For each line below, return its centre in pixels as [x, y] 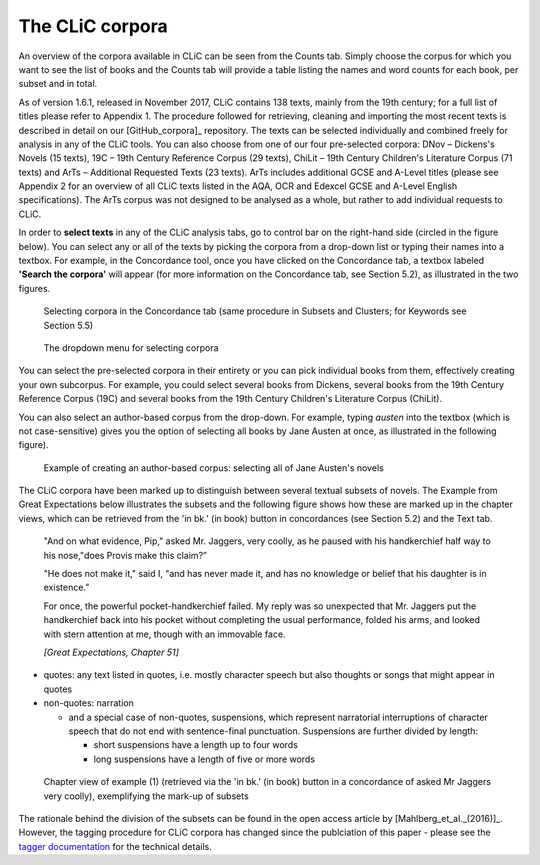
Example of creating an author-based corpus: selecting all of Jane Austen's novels [213, 467]
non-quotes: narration [88, 703]
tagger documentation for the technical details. [115, 846]
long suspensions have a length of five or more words [204, 759]
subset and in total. [58, 84]
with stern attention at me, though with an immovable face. [164, 634]
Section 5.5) [68, 325]
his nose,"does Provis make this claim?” [125, 555]
